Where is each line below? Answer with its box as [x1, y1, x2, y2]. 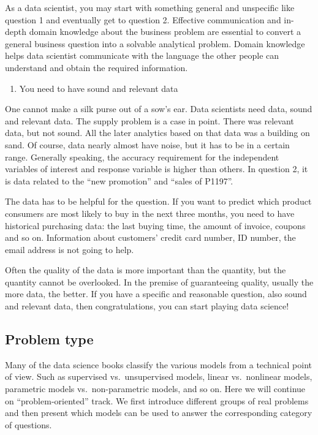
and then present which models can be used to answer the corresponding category [5, 406, 312, 419]
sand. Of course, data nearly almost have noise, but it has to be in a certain [5, 138, 290, 151]
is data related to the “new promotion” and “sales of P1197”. [5, 174, 233, 187]
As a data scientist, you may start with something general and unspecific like [5, 1, 295, 13]
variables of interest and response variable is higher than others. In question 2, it [5, 162, 308, 175]
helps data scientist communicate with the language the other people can [5, 49, 279, 62]
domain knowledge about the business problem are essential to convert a [29, 25, 301, 38]
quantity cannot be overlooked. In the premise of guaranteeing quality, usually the [5, 275, 314, 288]
